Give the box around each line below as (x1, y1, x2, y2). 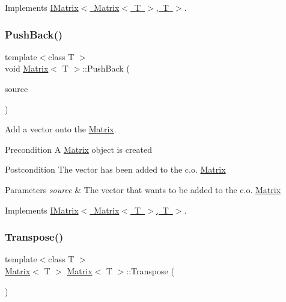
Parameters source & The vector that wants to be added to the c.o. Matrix (5, 183, 281, 196)
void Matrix (5, 62, 49, 75)
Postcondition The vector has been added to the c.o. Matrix (5, 163, 226, 176)
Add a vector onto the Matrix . (5, 123, 117, 135)
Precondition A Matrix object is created (5, 143, 153, 155)
